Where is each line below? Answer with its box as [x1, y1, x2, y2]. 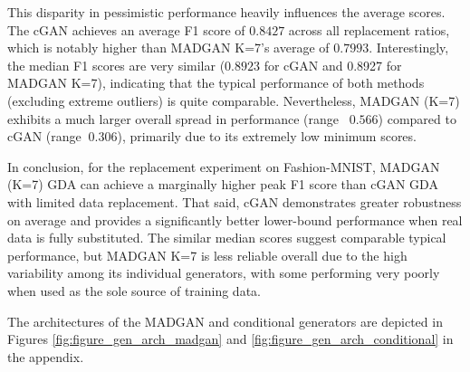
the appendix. [7, 347, 84, 366]
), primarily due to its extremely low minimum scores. [117, 127, 417, 146]
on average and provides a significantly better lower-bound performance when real [7, 210, 463, 229]
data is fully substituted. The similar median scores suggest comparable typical [7, 228, 446, 247]
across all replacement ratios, [288, 20, 450, 39]
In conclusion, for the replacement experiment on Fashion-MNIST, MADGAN [7, 157, 440, 176]
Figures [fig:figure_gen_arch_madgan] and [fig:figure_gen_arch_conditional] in [7, 329, 454, 348]
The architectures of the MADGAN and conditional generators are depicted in [7, 311, 443, 330]
